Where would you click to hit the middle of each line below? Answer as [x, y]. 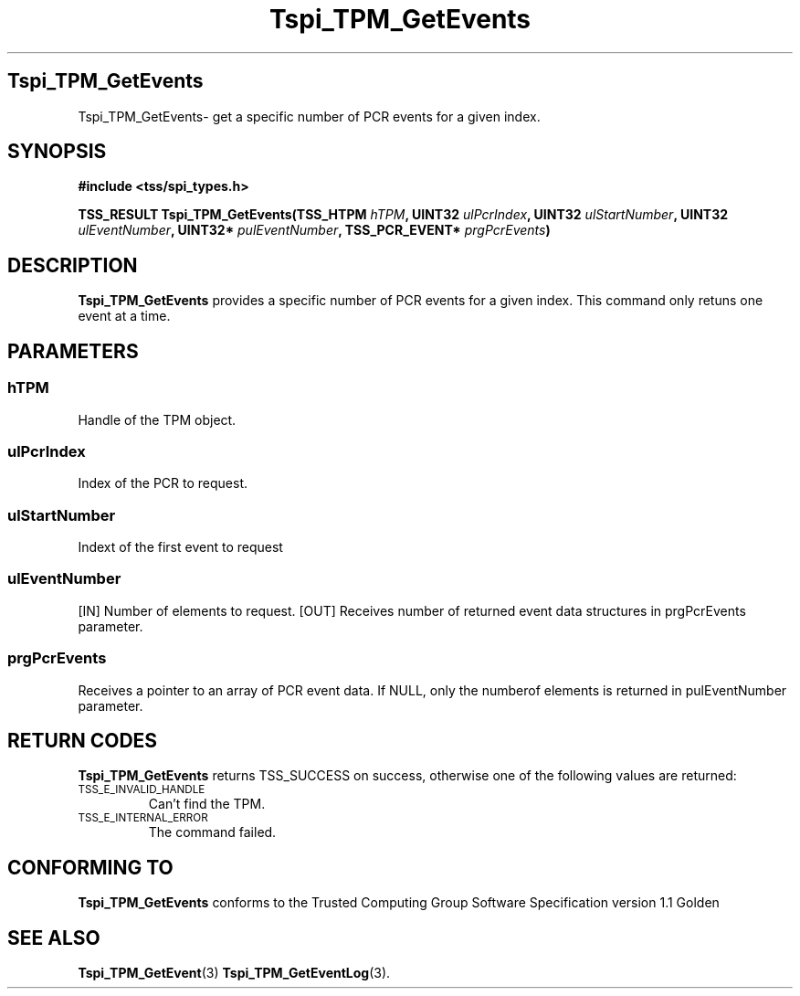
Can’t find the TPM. [207, 804]
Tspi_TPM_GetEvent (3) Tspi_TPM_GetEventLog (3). [234, 973]
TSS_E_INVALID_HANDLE [142, 790]
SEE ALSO [54, 938]
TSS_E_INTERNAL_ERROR [143, 818]
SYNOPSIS [57, 152]
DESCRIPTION [73, 265]
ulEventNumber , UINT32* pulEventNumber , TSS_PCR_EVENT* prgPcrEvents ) [314, 230]
